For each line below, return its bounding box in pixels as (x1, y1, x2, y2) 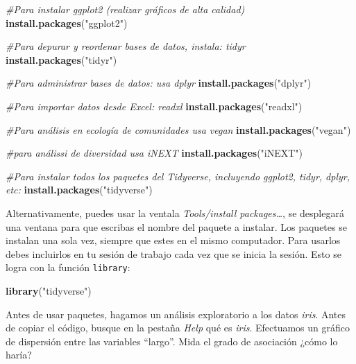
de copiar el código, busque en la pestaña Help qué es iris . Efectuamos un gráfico (6, 320, 350, 335)
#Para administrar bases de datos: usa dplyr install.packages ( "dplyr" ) (6, 76, 312, 90)
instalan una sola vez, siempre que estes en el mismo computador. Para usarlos (6, 233, 341, 248)
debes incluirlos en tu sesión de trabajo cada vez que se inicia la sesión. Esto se (6, 246, 341, 261)
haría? (6, 347, 32, 362)
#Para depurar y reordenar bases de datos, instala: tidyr (6, 39, 246, 53)
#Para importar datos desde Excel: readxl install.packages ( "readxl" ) (6, 98, 303, 113)
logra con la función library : (6, 260, 130, 275)
